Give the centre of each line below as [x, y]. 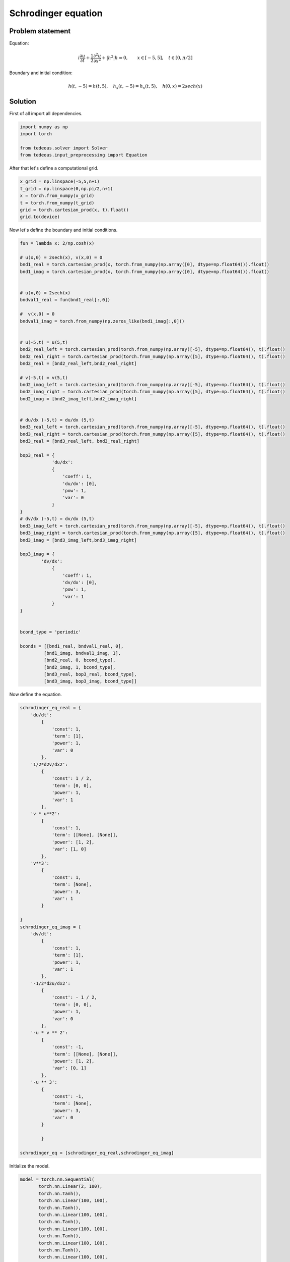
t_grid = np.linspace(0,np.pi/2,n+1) [66, 189]
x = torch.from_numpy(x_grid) [57, 196]
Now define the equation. [36, 695]
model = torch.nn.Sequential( [57, 1179]
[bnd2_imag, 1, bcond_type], [80, 667]
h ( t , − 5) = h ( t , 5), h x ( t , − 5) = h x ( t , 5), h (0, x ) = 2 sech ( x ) [135, 87]
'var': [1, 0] [69, 849]
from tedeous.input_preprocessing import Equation [84, 155]
